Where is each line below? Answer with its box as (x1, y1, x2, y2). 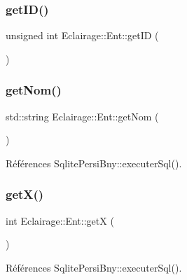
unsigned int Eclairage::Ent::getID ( (6, 28, 159, 43)
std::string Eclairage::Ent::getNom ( (6, 108, 159, 123)
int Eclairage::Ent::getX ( (6, 213, 114, 227)
